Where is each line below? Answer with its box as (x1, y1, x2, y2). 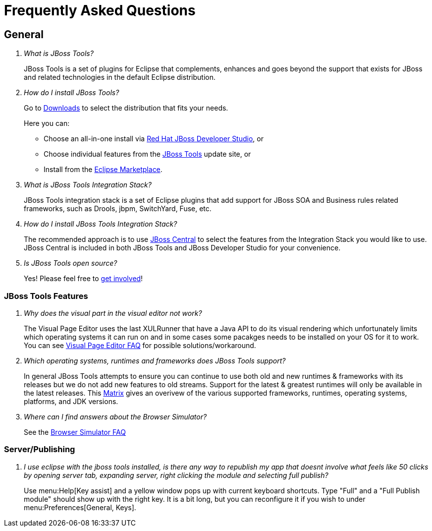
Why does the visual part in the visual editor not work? (24, 308, 202, 317)
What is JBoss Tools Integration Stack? (24, 180, 152, 189)
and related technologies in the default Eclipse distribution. (24, 73, 216, 82)
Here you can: (24, 119, 70, 128)
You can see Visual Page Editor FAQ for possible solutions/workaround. (24, 341, 256, 350)
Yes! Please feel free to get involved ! (24, 274, 143, 283)
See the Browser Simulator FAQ (24, 427, 126, 436)
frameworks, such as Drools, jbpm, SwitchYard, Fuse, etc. (24, 204, 212, 213)
